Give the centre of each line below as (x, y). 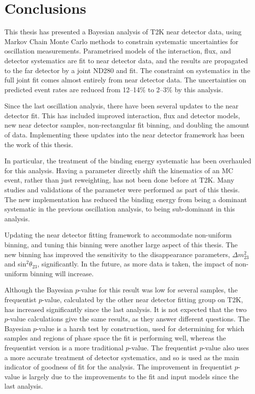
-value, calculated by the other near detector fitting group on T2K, (142, 299)
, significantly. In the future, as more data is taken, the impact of (135, 264)
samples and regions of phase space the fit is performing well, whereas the (115, 338)
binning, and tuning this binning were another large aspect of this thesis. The (121, 244)
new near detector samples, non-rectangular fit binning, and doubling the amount (127, 125)
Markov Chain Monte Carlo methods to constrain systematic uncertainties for (121, 41)
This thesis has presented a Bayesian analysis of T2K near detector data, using (123, 32)
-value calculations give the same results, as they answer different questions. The (129, 319)
